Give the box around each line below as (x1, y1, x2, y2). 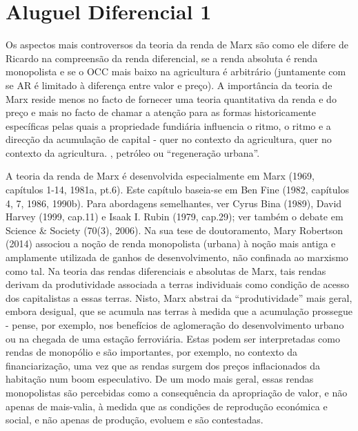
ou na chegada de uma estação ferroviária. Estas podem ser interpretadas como (6, 331, 340, 345)
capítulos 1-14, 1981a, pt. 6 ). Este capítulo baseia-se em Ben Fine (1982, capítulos (6, 182, 349, 197)
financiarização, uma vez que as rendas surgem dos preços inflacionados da (6, 358, 320, 372)
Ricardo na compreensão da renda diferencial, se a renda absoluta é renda (6, 50, 318, 65)
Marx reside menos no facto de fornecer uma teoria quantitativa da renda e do (6, 91, 337, 106)
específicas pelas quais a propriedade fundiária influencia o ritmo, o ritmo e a (6, 118, 331, 133)
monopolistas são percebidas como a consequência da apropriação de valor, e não (6, 385, 348, 399)
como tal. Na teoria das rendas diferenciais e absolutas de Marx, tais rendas (6, 263, 326, 278)
